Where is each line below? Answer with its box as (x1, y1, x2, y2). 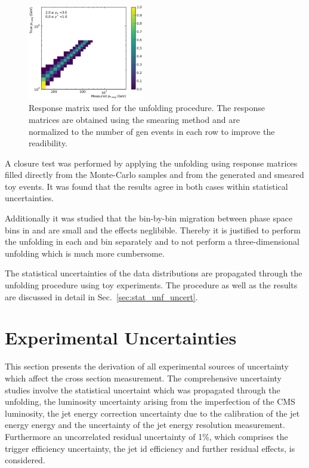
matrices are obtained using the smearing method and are (29, 113, 240, 125)
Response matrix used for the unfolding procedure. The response (29, 101, 265, 114)
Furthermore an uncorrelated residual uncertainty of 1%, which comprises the (5, 430, 288, 442)
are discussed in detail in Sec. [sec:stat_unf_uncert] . (5, 290, 198, 303)
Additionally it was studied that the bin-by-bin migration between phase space (5, 212, 293, 224)
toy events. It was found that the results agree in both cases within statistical (5, 180, 288, 192)
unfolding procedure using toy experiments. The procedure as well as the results (5, 279, 298, 291)
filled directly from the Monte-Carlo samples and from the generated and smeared (5, 168, 304, 181)
